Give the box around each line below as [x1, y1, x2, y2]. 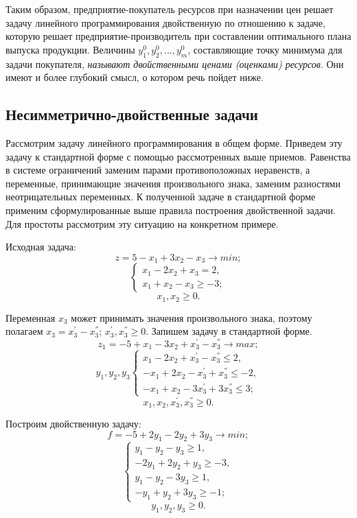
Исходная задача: [5, 239, 76, 254]
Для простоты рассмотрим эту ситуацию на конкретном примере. [5, 216, 279, 231]
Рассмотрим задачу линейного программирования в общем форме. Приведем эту [5, 135, 343, 150]
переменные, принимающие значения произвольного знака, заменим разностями [5, 176, 341, 190]
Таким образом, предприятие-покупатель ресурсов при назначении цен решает [5, 2, 334, 16]
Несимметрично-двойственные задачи [5, 104, 258, 125]
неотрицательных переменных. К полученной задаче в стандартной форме [5, 189, 316, 204]
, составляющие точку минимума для [187, 42, 343, 56]
